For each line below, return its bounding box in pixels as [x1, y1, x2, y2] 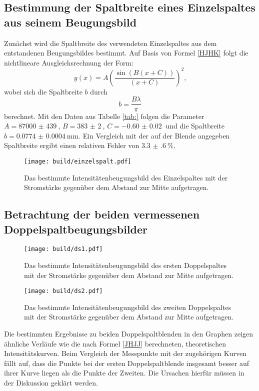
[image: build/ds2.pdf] [24, 287, 103, 295]
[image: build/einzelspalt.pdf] [24, 157, 131, 165]
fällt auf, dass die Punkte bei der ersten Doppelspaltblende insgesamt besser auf [4, 357, 249, 368]
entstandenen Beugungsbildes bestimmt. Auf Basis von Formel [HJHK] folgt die [4, 47, 248, 58]
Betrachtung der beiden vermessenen [4, 206, 200, 222]
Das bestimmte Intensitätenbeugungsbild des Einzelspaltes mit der [24, 172, 228, 182]
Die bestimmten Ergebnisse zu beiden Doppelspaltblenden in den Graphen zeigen [4, 328, 253, 339]
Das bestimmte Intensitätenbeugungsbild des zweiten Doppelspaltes [24, 301, 231, 312]
